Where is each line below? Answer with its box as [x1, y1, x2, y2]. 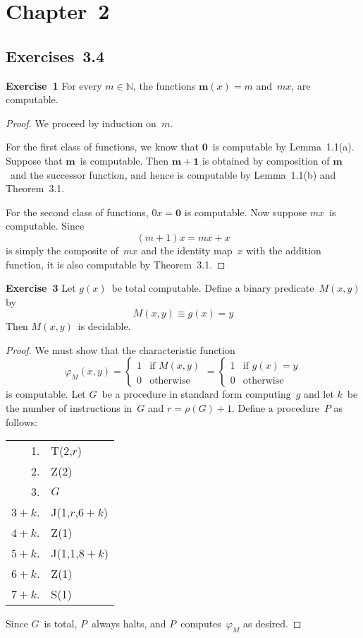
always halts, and [91, 616, 166, 631]
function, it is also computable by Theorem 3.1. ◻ [6, 256, 226, 271]
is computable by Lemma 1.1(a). [212, 139, 355, 154]
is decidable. [78, 319, 131, 333]
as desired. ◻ [242, 616, 302, 631]
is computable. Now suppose [184, 204, 307, 219]
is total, [44, 616, 78, 631]
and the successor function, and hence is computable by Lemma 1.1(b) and [10, 167, 336, 182]
